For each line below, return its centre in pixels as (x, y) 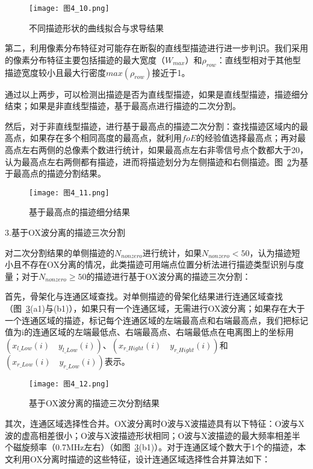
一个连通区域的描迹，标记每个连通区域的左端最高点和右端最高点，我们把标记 (156, 320)
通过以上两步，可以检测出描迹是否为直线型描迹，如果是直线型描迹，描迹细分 (156, 94)
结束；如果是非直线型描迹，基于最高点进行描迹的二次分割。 (123, 106)
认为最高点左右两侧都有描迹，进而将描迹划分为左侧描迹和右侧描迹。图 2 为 (152, 161)
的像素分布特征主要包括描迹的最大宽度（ (85, 59)
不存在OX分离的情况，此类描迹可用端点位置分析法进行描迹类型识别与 (158, 264)
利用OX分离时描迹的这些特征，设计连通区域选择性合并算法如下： (141, 458)
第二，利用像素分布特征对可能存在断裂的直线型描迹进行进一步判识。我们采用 (156, 48)
